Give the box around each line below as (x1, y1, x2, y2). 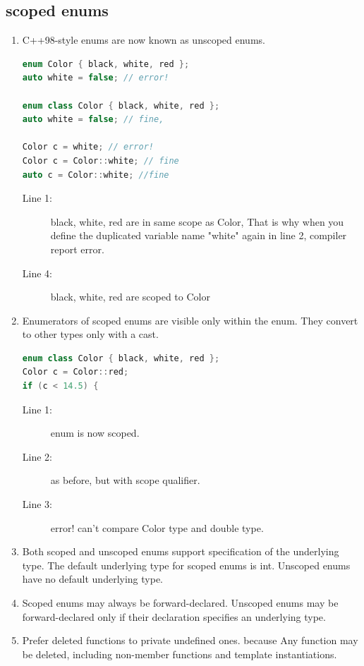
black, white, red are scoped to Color (50, 289, 210, 304)
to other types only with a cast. (22, 327, 159, 341)
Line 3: (22, 497, 52, 511)
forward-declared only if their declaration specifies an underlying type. (22, 609, 326, 624)
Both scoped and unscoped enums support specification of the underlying (22, 544, 339, 559)
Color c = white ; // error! (22, 142, 154, 152)
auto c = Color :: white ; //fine (22, 169, 169, 180)
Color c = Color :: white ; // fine (22, 155, 179, 166)
